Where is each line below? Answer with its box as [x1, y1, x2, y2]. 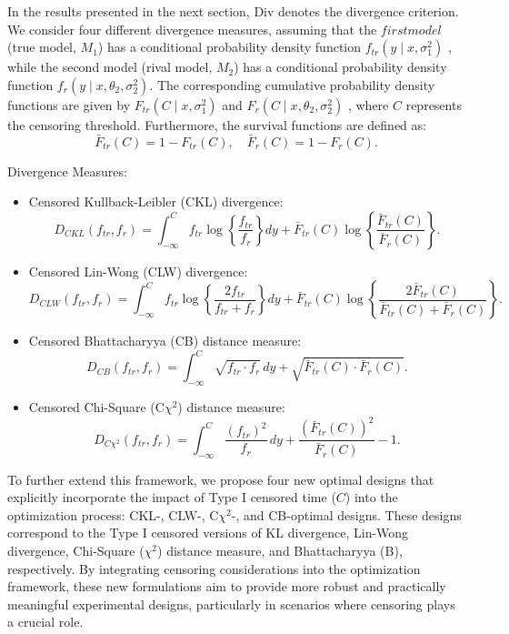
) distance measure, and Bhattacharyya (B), [157, 540, 403, 559]
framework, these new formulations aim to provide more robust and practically [7, 577, 446, 596]
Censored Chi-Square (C [28, 398, 165, 417]
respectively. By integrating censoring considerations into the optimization [7, 559, 421, 578]
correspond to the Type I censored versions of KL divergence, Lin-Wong [7, 523, 409, 542]
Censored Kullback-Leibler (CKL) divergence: [28, 192, 284, 211]
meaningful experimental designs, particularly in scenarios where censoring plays [7, 594, 455, 613]
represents [405, 95, 462, 114]
